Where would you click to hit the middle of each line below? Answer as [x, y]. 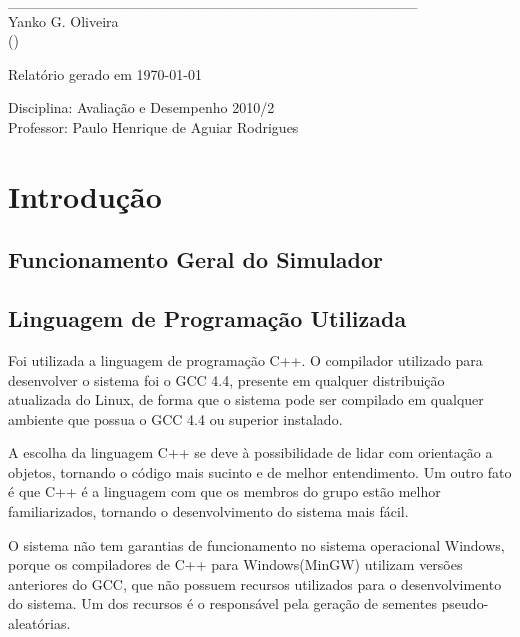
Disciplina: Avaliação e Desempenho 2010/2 [141, 107]
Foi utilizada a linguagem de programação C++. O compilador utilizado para [245, 359]
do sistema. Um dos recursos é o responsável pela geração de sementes [222, 603]
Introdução [85, 195]
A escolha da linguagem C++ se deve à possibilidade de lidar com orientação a [250, 452]
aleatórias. [39, 623]
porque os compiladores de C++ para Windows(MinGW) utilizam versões [235, 564]
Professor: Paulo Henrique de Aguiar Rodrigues [153, 126]
